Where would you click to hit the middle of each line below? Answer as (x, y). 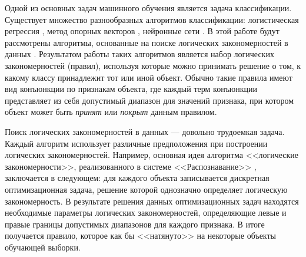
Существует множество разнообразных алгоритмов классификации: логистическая (152, 19)
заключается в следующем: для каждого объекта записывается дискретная (137, 178)
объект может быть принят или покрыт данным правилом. (111, 112)
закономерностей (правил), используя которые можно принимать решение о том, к (153, 65)
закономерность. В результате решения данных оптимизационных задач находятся (152, 201)
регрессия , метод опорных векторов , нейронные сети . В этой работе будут (142, 31)
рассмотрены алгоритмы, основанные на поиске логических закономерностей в (147, 42)
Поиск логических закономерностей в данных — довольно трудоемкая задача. (145, 131)
